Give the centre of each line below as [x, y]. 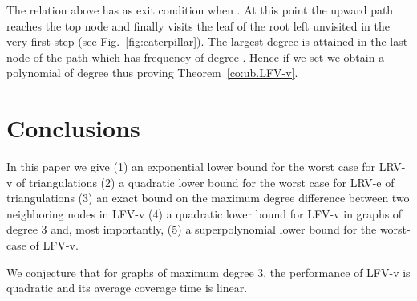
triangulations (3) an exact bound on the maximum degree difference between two [208, 198]
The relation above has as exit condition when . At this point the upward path [200, 10]
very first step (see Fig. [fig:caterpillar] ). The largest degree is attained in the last [207, 41]
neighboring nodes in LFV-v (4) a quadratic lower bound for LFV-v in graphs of [204, 213]
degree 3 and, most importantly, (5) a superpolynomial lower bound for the [192, 229]
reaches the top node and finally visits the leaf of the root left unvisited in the [198, 25]
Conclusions [73, 128]
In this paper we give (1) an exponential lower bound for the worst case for [191, 167]
